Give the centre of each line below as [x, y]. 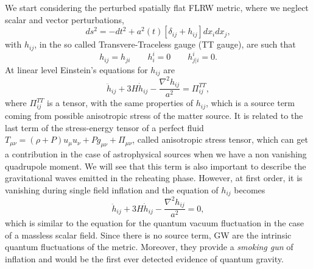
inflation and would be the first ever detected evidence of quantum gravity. [144, 259]
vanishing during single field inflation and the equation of [112, 189]
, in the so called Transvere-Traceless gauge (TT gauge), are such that [165, 44]
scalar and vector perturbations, [65, 19]
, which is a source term [250, 103]
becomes [250, 189]
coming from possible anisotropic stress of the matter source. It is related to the [154, 116]
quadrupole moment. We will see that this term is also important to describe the [156, 166]
